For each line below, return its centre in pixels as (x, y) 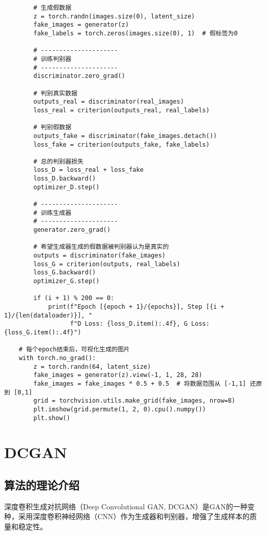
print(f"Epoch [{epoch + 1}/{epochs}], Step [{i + (136, 306)
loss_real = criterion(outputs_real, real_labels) (121, 110)
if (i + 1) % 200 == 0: (74, 298)
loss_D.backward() (65, 179)
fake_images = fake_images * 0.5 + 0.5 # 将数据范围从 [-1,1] (140, 383)
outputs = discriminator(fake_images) (99, 256)
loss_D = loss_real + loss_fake (89, 170)
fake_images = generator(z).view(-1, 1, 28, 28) (118, 375)
